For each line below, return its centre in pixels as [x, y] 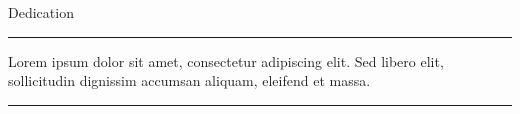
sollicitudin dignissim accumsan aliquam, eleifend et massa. [189, 80]
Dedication [41, 12]
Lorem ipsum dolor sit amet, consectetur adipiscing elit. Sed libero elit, [226, 60]
